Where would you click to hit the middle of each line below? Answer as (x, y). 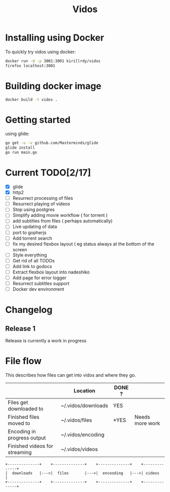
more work (147, 423)
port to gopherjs (29, 232)
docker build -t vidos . (31, 100)
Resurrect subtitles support (41, 283)
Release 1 (20, 328)
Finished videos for (31, 446)
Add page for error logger (39, 278)
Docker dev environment (38, 289)
